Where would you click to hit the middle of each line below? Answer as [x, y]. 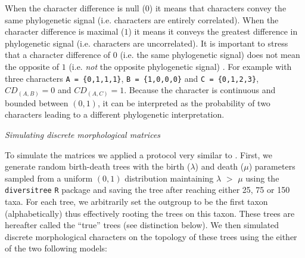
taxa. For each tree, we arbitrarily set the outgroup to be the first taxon [136, 201]
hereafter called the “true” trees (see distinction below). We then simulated [142, 225]
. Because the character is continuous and [200, 90]
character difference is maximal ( [65, 31]
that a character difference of [58, 55]
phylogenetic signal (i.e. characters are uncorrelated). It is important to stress [147, 43]
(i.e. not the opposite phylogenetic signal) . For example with [180, 66]
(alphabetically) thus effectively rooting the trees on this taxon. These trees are [150, 213]
